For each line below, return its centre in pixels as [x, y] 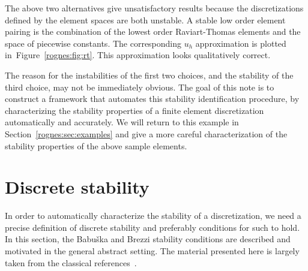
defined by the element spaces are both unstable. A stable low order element [145, 19]
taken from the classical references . [71, 262]
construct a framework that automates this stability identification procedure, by [152, 99]
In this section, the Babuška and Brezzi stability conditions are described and [148, 239]
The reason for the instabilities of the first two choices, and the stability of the [149, 75]
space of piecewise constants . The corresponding [93, 43]
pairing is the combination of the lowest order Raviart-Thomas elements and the [153, 31]
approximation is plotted [241, 43]
